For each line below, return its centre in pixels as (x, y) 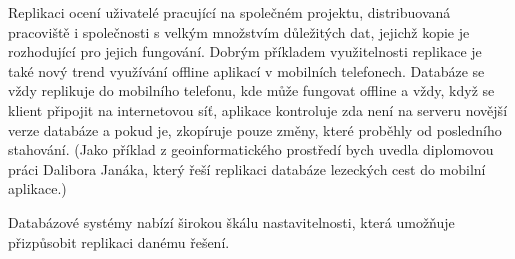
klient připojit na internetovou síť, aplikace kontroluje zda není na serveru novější (258, 109)
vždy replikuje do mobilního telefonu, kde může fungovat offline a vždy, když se (251, 90)
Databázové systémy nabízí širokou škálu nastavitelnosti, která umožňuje (231, 221)
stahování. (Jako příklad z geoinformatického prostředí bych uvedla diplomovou (251, 149)
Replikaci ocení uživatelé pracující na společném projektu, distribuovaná (229, 12)
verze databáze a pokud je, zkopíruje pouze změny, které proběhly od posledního (255, 129)
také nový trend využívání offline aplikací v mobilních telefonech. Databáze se (246, 70)
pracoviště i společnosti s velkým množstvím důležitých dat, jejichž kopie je (239, 31)
